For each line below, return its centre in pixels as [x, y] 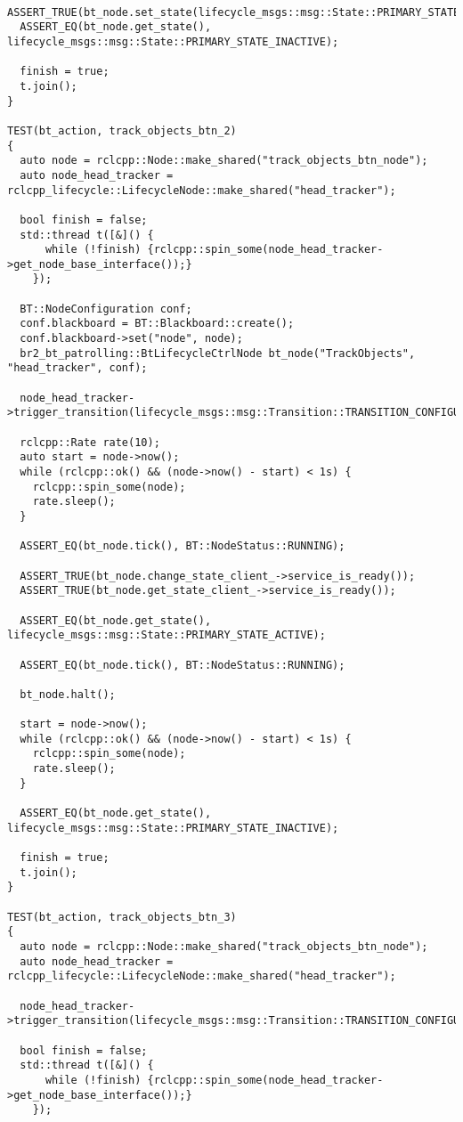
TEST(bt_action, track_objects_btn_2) [122, 130]
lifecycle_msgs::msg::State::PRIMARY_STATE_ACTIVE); [167, 635]
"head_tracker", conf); [77, 368]
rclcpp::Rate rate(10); [90, 442]
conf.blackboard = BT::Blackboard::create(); [157, 324]
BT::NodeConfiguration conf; [106, 309]
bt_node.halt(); [68, 694]
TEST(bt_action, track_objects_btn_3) [122, 917]
